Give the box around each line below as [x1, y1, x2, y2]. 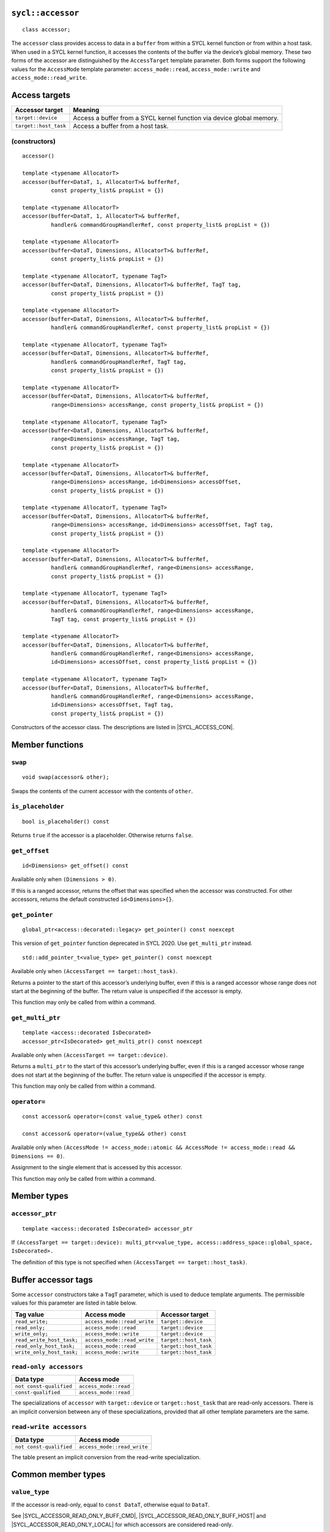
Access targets [11, 89, 71, 100]
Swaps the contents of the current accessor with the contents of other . [11, 787, 193, 795]
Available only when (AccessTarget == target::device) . [11, 1052, 168, 1059]
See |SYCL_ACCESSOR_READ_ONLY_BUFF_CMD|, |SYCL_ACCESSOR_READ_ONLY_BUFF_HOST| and [11, 1512, 266, 1520]
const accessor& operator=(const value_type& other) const [22, 1113, 203, 1120]
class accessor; [22, 26, 71, 33]
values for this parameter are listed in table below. [11, 1299, 137, 1306]
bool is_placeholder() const [22, 818, 109, 825]
